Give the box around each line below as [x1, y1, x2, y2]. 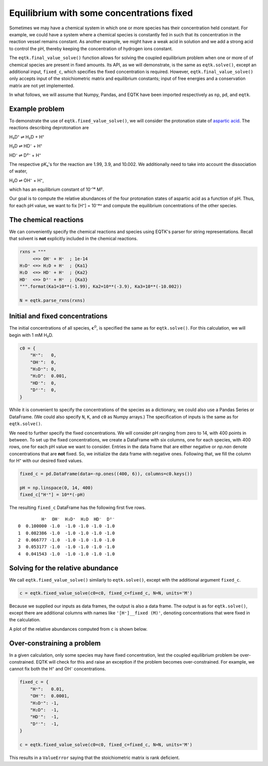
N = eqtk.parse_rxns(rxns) [19, 297, 85, 303]
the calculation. [9, 617, 41, 623]
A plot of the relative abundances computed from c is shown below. [9, 626, 147, 632]
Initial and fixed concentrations [9, 312, 108, 321]
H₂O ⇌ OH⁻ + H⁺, [9, 177, 44, 183]
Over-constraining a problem [9, 639, 101, 647]
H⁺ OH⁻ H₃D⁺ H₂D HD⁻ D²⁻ [41, 516, 115, 522]
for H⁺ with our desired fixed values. [9, 458, 83, 464]
